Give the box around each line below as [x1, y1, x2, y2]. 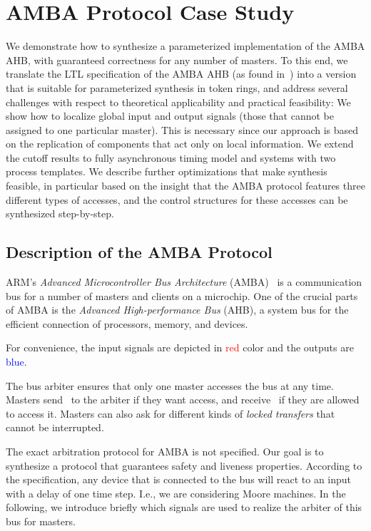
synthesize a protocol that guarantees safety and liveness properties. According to [6, 458, 362, 473]
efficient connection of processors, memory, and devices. [6, 316, 248, 331]
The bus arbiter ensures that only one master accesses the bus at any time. [6, 378, 334, 393]
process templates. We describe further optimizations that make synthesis [6, 164, 327, 179]
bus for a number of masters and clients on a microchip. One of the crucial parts [6, 288, 358, 303]
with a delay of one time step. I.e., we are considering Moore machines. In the [6, 485, 346, 500]
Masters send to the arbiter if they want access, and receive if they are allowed [6, 392, 360, 407]
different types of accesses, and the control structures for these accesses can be [6, 192, 348, 207]
